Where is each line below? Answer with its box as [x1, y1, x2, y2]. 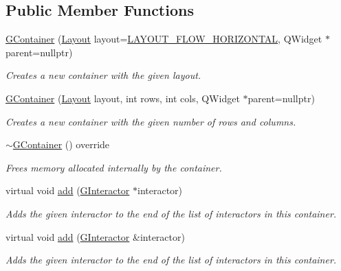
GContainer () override [12, 137, 110, 152]
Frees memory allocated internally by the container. [5, 160, 222, 174]
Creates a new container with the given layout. [5, 68, 201, 82]
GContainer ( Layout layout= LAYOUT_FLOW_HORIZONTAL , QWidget [5, 32, 322, 46]
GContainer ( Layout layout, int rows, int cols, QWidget [5, 91, 240, 105]
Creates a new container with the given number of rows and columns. [5, 114, 296, 128]
